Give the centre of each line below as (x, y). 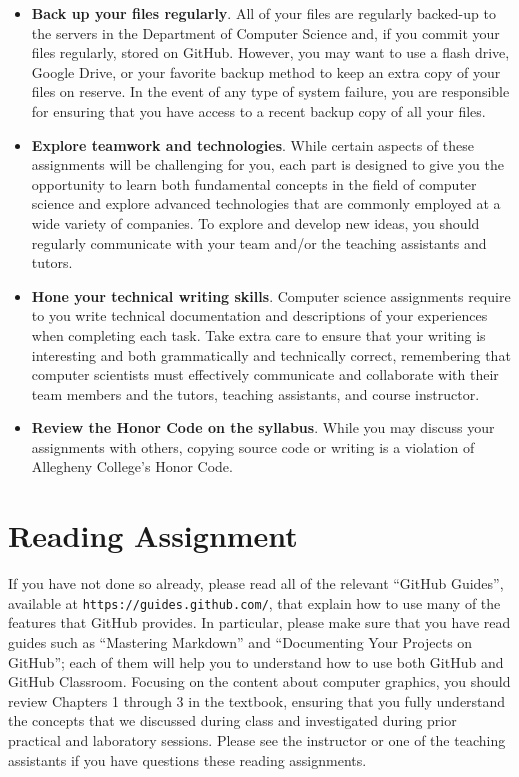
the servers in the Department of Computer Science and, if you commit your (265, 32)
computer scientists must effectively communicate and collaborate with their (265, 374)
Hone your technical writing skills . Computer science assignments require (271, 295)
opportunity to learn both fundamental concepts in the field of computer (254, 183)
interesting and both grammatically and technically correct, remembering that (271, 354)
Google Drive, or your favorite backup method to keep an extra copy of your (266, 71)
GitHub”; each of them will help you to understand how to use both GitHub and (256, 661)
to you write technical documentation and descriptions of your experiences (259, 315)
